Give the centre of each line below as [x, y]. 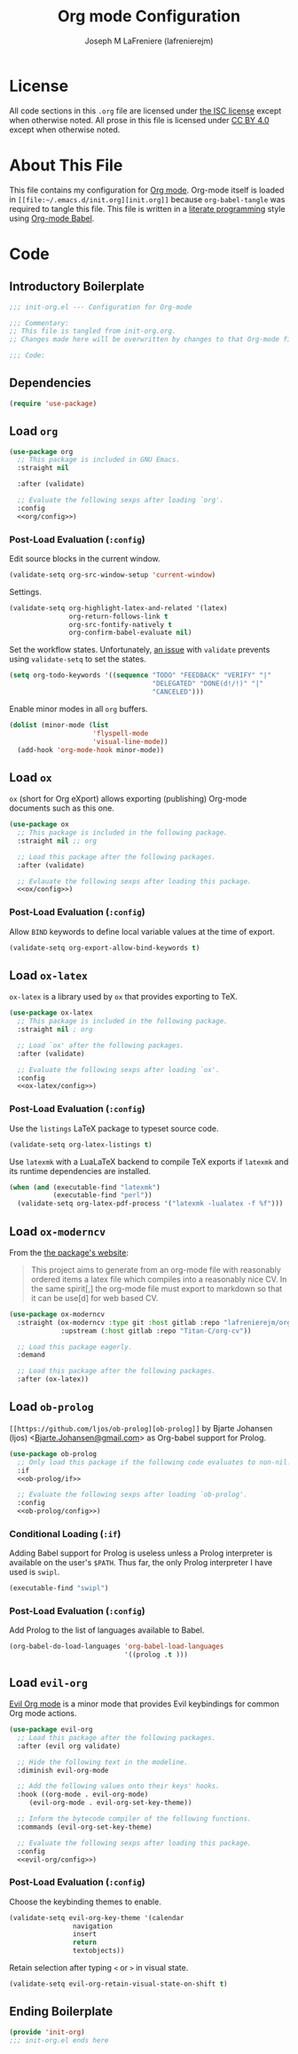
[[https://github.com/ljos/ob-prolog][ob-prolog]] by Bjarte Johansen [141, 1428]
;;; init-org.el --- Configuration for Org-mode [101, 307]
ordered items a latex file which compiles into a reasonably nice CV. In [159, 1279]
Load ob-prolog [52, 1407]
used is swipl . [35, 1572]
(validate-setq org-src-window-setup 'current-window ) [113, 575]
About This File [66, 165]
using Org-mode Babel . [52, 218]
